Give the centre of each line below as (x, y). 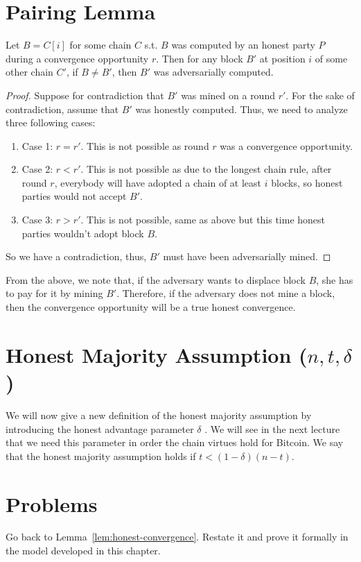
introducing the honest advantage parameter (100, 428)
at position (282, 58)
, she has (335, 279)
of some (331, 58)
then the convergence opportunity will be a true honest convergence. (151, 307)
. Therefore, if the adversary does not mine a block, (226, 293)
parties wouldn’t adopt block (83, 233)
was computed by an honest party (243, 45)
